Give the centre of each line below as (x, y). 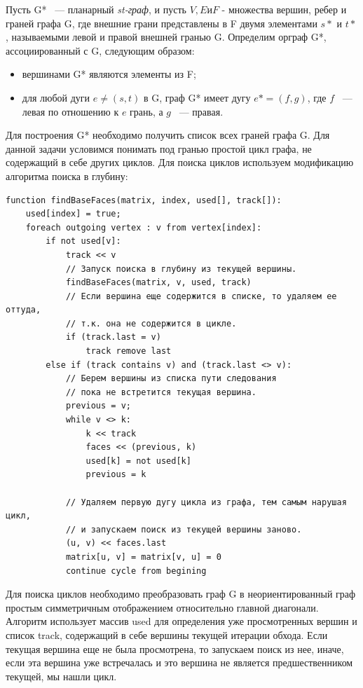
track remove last (129, 351)
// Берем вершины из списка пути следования (171, 379)
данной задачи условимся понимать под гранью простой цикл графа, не (159, 148)
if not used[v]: (83, 241)
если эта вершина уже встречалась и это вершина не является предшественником (179, 662)
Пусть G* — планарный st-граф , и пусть (96, 9)
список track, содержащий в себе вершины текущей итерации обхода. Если (167, 634)
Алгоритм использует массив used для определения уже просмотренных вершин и (181, 621)
